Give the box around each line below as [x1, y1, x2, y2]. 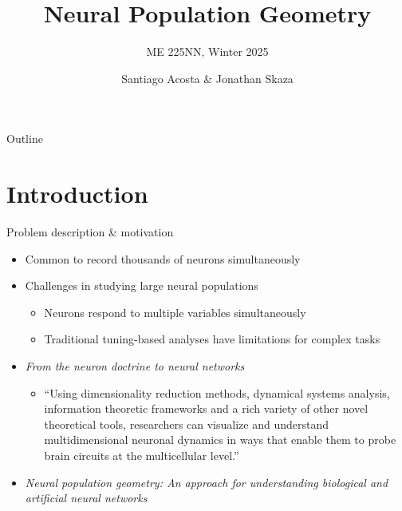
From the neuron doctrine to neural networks [25, 358, 245, 374]
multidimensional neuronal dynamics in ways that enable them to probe [44, 431, 396, 448]
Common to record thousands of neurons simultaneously [25, 250, 301, 267]
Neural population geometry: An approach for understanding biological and [25, 473, 388, 490]
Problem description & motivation [6, 224, 174, 240]
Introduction [6, 177, 148, 210]
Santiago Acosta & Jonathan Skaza [121, 69, 294, 86]
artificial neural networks [25, 489, 148, 506]
